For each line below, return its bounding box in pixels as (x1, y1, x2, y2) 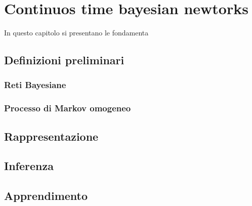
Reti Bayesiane (4, 78, 66, 91)
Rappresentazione (4, 128, 99, 144)
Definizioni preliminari (4, 52, 124, 68)
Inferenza (4, 158, 54, 174)
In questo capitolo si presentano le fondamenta (4, 27, 149, 38)
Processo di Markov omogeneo (4, 102, 131, 114)
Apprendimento (4, 188, 88, 203)
